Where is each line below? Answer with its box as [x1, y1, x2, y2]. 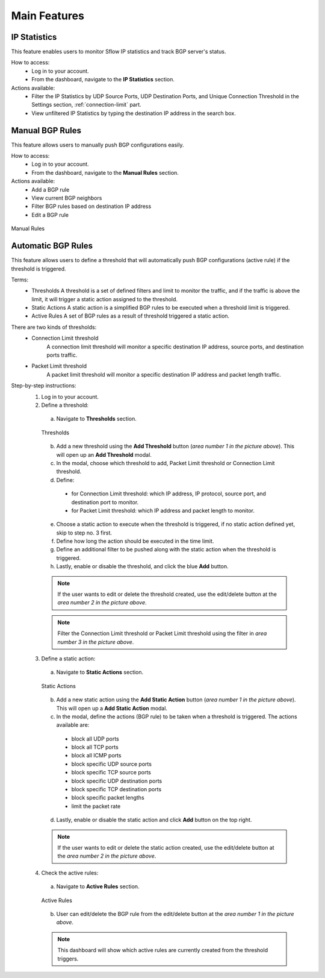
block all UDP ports [71, 735, 120, 742]
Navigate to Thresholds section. [56, 415, 137, 422]
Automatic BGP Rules [11, 241, 93, 251]
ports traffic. [46, 351, 78, 359]
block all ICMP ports [71, 752, 122, 759]
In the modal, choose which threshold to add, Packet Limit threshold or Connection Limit [56, 459, 275, 466]
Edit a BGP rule [31, 211, 69, 218]
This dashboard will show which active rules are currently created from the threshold [57, 947, 268, 954]
